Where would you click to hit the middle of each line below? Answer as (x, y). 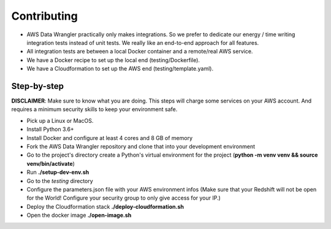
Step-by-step (38, 86)
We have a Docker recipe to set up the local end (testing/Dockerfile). (113, 60)
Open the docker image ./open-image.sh (79, 215)
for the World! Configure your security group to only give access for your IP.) (124, 198)
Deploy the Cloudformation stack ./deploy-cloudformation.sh (105, 206)
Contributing (44, 16)
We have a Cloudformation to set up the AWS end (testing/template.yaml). (120, 69)
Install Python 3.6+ (51, 130)
